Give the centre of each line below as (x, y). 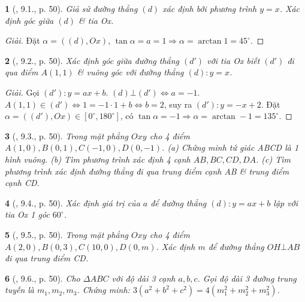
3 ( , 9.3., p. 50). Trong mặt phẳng (67, 135)
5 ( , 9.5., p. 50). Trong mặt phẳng (67, 234)
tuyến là (20, 290)
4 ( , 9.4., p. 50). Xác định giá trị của (73, 202)
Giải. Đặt (22, 40)
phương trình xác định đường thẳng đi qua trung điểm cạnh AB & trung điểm (147, 171)
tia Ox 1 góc (27, 214)
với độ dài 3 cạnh (144, 278)
